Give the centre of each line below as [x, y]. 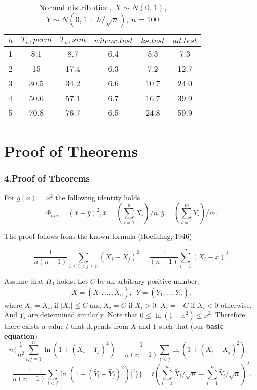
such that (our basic [191, 326]
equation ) [21, 336]
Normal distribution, [75, 7]
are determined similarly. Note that [83, 314]
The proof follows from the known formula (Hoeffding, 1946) [98, 236]
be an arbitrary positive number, [148, 280]
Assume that [24, 280]
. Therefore [228, 314]
